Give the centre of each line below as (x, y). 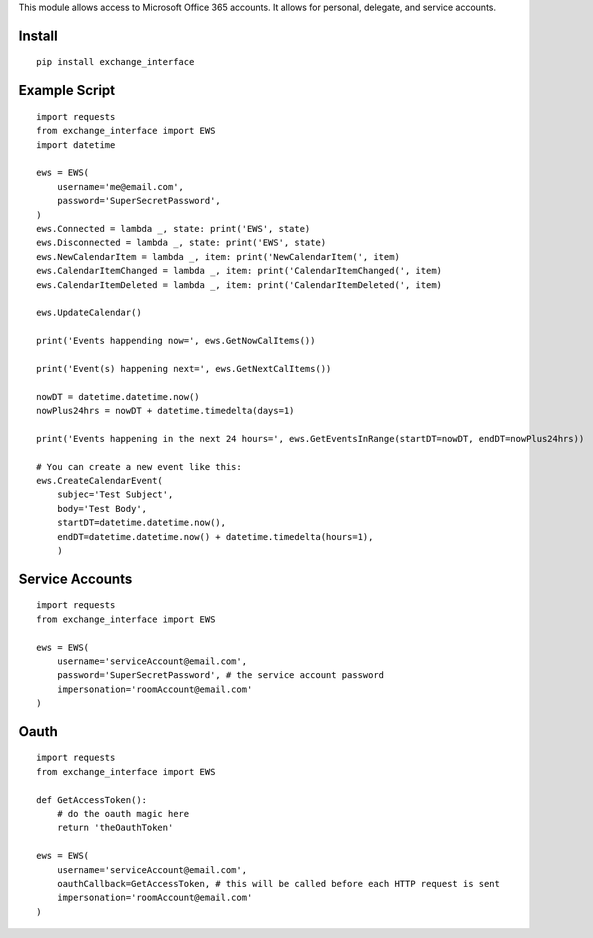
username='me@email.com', (120, 186)
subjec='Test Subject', (115, 494)
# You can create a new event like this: (139, 466)
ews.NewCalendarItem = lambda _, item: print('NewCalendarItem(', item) (218, 256)
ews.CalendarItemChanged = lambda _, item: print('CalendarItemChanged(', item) (239, 271)
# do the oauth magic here (123, 814)
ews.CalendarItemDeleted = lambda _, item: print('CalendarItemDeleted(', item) (239, 284)
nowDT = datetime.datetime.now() (118, 396)
